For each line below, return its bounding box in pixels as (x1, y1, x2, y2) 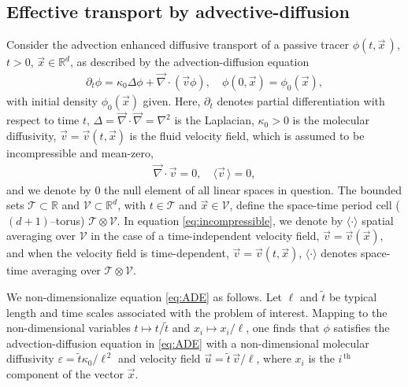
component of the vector (6, 366, 124, 382)
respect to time (6, 112, 80, 128)
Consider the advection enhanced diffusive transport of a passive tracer (6, 36, 349, 53)
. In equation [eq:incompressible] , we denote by (117, 212, 343, 228)
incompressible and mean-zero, (6, 144, 154, 160)
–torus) (50, 212, 85, 228)
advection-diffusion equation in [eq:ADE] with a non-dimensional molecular (6, 334, 369, 351)
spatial (362, 212, 394, 228)
